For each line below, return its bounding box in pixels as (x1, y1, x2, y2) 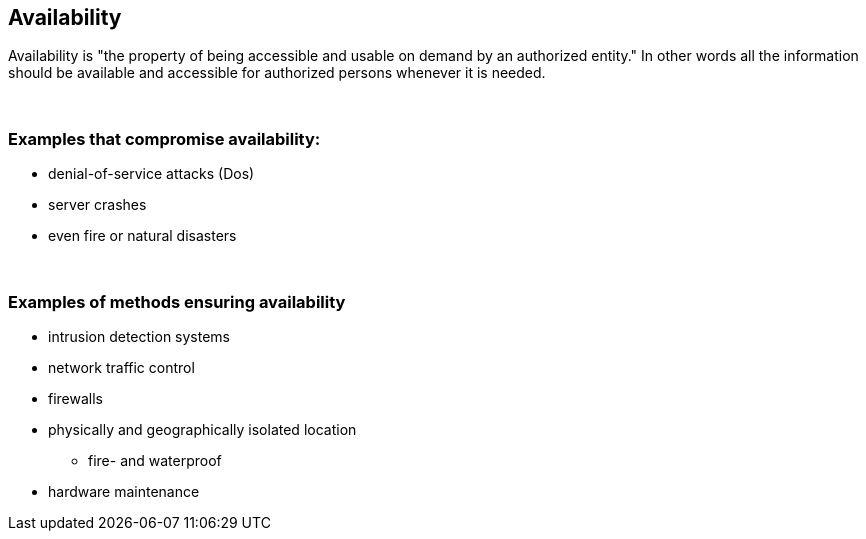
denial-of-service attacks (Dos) (48, 165, 255, 183)
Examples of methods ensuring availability (8, 291, 346, 312)
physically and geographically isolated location (48, 420, 357, 438)
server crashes (48, 196, 147, 214)
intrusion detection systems (48, 327, 230, 345)
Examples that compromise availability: (8, 128, 321, 149)
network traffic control (48, 358, 195, 376)
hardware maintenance (48, 482, 200, 500)
